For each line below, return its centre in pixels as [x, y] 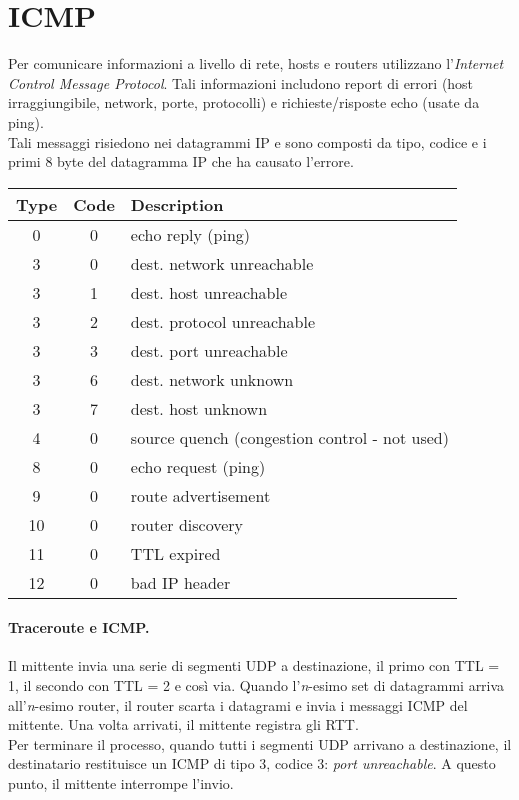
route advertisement [200, 495]
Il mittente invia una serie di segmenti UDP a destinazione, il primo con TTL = [254, 665]
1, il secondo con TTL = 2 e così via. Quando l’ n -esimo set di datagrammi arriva [256, 685]
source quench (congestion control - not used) [289, 437]
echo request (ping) [198, 466]
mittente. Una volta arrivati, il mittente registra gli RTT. [183, 724]
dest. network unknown [212, 379]
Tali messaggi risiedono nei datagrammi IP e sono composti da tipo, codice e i [247, 141]
